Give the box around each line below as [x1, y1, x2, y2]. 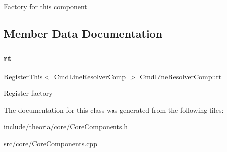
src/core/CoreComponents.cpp [4, 138, 97, 148]
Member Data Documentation [4, 25, 163, 41]
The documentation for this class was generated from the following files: [4, 104, 224, 115]
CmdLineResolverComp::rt [140, 71, 222, 81]
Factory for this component [4, 1, 87, 11]
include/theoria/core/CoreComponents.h [4, 121, 128, 132]
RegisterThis [4, 71, 43, 81]
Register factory [4, 88, 53, 98]
